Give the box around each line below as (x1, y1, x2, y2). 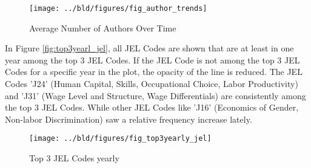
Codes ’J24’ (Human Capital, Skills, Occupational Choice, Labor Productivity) (5, 77, 298, 90)
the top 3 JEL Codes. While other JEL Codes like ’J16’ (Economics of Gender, (5, 101, 299, 114)
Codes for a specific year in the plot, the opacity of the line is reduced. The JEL (5, 65, 303, 78)
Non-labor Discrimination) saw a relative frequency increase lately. (5, 112, 252, 125)
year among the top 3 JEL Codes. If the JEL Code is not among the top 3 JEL (5, 53, 300, 66)
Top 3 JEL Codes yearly (29, 152, 119, 164)
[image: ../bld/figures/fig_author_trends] (29, 4, 207, 13)
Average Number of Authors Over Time (29, 21, 176, 34)
